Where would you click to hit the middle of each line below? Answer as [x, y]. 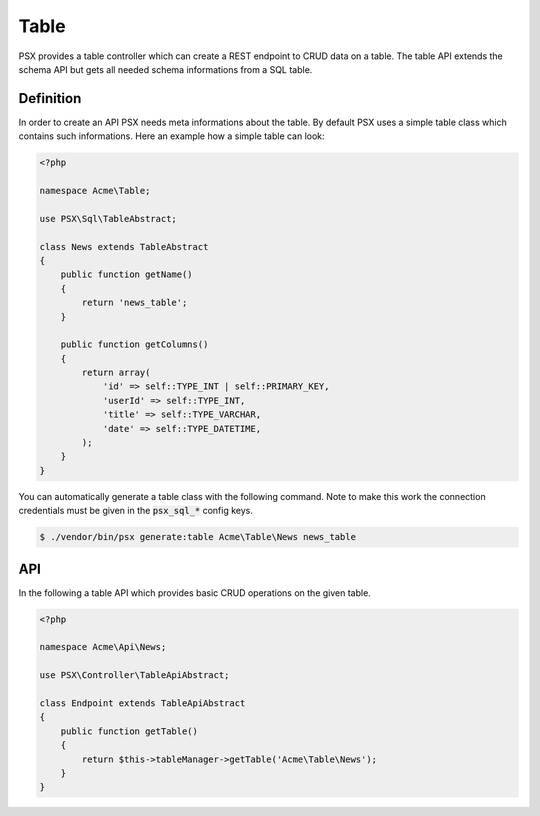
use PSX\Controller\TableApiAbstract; [134, 675]
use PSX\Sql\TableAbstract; [108, 218]
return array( [116, 373]
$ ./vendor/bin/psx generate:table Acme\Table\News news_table [198, 537]
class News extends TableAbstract [124, 246]
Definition [50, 98]
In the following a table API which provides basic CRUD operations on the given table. [195, 592]
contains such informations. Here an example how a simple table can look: [171, 136]
